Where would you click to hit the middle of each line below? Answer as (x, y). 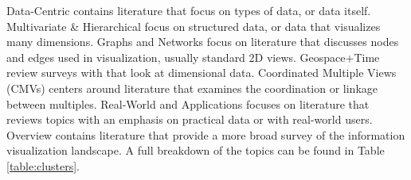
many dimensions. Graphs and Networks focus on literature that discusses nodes (203, 42)
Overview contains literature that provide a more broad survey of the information (206, 134)
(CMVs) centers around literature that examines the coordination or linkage (192, 88)
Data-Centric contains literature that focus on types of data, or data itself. (189, 10)
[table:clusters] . (43, 165)
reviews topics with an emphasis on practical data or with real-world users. (190, 119)
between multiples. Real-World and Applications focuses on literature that (188, 103)
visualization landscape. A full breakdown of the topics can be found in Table (196, 150)
